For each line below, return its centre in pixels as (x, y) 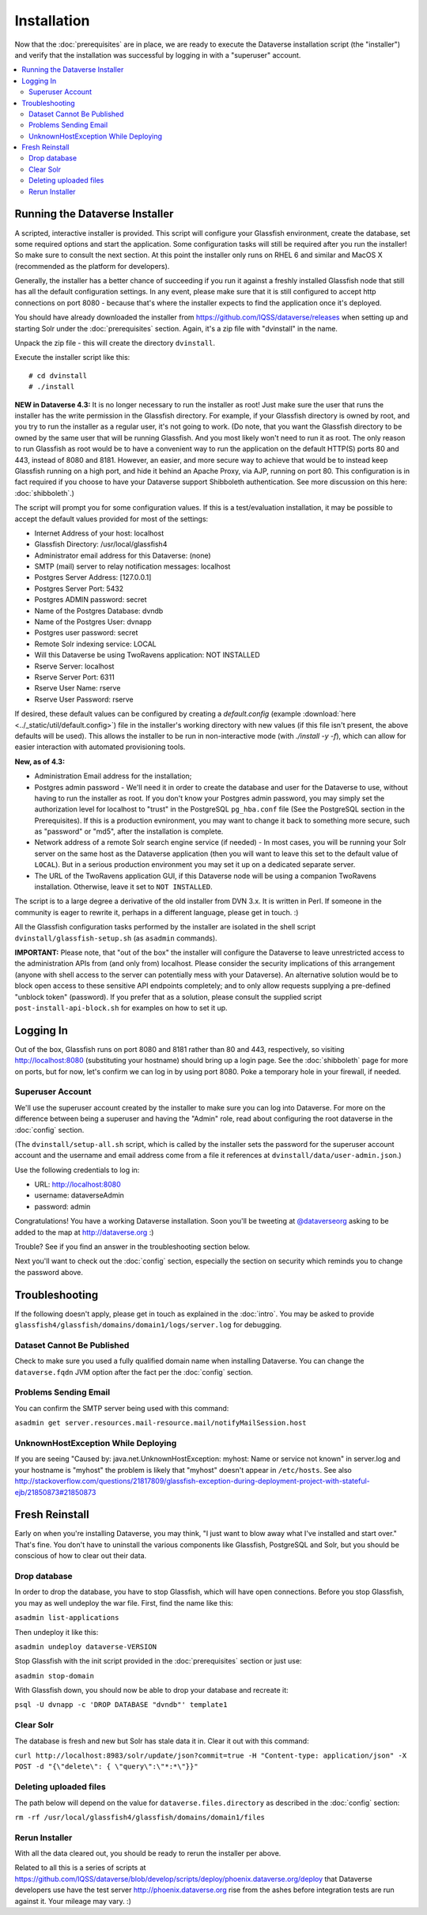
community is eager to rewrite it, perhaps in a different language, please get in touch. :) (157, 912)
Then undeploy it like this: (57, 1632)
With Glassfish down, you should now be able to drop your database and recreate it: (151, 1690)
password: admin (62, 1206)
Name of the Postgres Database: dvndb (99, 611)
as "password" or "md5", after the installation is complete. (129, 831)
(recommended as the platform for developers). (92, 266)
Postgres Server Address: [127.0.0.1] (93, 577)
